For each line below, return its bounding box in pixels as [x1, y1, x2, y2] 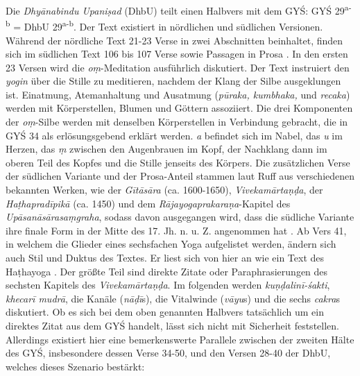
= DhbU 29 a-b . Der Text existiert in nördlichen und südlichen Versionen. [13, 17, 323, 33]
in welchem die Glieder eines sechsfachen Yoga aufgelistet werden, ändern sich [6, 237, 336, 251]
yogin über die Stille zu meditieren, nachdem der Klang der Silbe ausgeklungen [6, 74, 341, 88]
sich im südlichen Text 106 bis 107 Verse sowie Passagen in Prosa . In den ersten [6, 46, 348, 61]
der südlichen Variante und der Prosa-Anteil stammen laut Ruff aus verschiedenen [6, 169, 355, 183]
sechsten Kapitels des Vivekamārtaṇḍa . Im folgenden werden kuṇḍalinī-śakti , [6, 277, 330, 292]
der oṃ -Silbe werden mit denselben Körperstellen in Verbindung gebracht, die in [6, 114, 348, 129]
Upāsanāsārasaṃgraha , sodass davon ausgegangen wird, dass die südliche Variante [6, 210, 354, 224]
